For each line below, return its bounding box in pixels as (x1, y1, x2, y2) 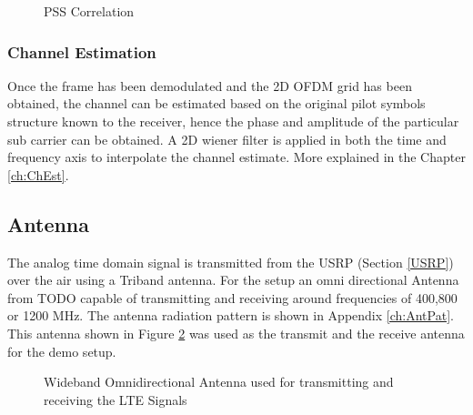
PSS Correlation (44, 2, 135, 20)
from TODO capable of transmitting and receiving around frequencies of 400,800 (7, 288, 458, 307)
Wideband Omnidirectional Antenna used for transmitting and (44, 372, 394, 391)
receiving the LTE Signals (44, 390, 187, 409)
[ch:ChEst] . (7, 165, 69, 184)
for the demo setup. (7, 341, 116, 360)
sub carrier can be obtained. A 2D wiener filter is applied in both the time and (7, 129, 447, 148)
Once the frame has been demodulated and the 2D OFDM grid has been (7, 76, 412, 95)
